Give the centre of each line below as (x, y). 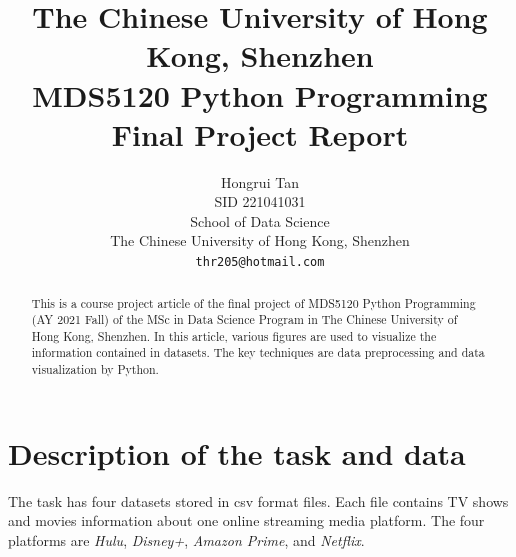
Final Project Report (260, 133)
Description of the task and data (237, 452)
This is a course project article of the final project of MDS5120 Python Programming (253, 302)
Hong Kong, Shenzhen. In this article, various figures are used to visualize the (234, 335)
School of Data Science (260, 220)
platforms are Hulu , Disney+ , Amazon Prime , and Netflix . (186, 539)
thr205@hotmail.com (260, 262)
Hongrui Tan (260, 181)
